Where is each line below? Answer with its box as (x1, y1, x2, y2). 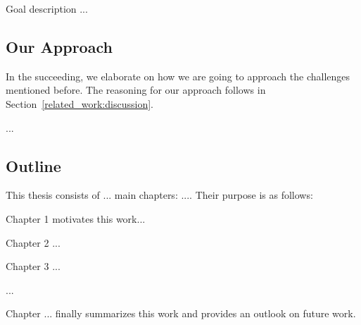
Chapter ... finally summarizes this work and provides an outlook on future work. (6, 306, 356, 321)
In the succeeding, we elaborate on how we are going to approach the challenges (6, 68, 350, 83)
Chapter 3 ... (6, 259, 61, 274)
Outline (6, 154, 61, 176)
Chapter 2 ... (6, 235, 61, 250)
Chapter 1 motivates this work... (6, 211, 146, 226)
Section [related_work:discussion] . (6, 96, 153, 111)
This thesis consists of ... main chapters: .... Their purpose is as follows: (6, 188, 313, 202)
